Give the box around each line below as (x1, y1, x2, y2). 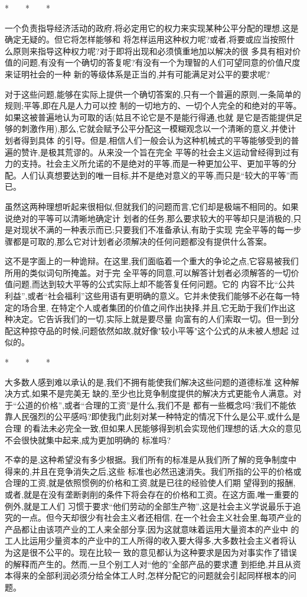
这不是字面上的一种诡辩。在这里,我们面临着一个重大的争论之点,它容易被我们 (5, 255, 299, 267)
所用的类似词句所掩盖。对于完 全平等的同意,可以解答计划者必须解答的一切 (5, 266, 291, 278)
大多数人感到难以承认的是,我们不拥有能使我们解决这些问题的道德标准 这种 (5, 375, 291, 388)
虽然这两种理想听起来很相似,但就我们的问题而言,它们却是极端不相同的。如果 (5, 200, 299, 212)
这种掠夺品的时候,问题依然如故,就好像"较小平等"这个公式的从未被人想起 (12, 324, 289, 336)
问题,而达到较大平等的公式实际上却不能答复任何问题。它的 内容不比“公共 (12, 278, 295, 290)
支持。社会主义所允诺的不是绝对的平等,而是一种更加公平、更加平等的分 (21, 157, 296, 170)
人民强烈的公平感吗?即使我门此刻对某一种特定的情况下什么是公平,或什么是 (12, 410, 301, 423)
